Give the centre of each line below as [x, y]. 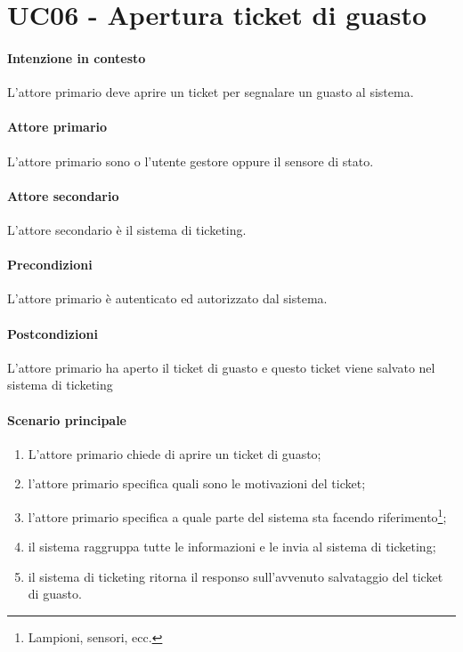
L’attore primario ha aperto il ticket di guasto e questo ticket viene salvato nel [221, 367]
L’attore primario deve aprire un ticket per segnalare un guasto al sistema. [211, 92]
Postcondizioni [53, 333]
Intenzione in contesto [77, 57]
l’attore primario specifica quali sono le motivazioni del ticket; [197, 483]
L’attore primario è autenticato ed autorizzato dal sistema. [167, 298]
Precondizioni [50, 265]
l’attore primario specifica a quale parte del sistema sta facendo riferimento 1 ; [237, 515]
